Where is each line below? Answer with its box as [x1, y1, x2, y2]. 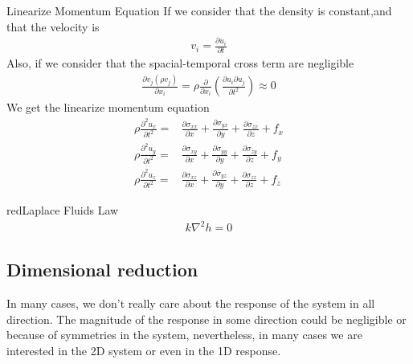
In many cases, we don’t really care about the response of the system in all [6, 295, 375, 312]
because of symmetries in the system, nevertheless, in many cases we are [6, 326, 362, 343]
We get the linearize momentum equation [6, 99, 210, 116]
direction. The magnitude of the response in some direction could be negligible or [6, 310, 407, 327]
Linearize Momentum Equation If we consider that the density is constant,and [6, 2, 392, 18]
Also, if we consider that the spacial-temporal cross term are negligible [6, 55, 354, 72]
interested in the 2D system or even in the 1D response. [6, 342, 281, 358]
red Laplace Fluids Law [6, 201, 119, 218]
